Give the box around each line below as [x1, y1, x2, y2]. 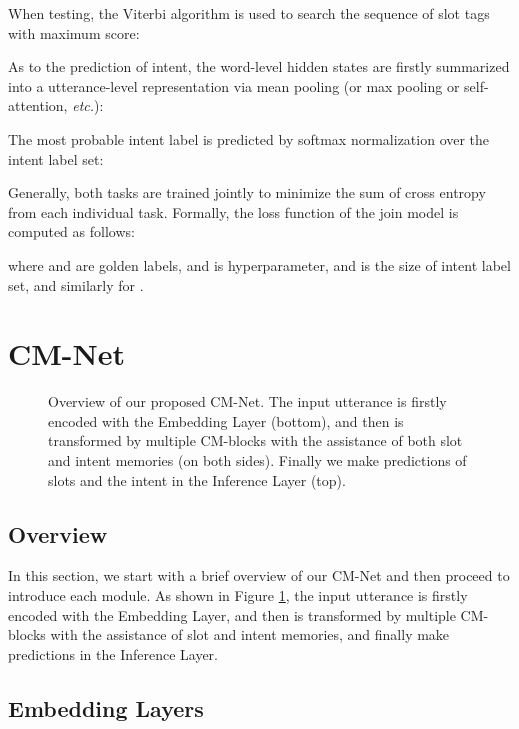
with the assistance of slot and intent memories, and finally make [50, 624, 450, 645]
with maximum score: [8, 22, 140, 43]
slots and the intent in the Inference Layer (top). [48, 469, 346, 490]
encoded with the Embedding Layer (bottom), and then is [48, 410, 404, 431]
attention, [8, 95, 68, 116]
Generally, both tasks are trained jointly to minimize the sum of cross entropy [8, 182, 486, 203]
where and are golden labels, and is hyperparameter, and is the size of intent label [8, 254, 511, 275]
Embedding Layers [8, 692, 204, 723]
